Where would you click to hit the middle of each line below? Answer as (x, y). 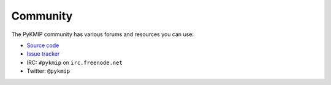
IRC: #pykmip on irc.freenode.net (74, 62)
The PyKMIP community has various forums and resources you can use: (103, 34)
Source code (43, 45)
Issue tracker (43, 54)
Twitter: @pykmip (48, 71)
